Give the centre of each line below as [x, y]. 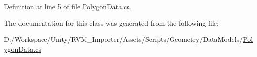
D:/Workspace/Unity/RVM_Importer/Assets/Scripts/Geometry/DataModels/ [124, 39]
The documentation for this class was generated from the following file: [111, 23]
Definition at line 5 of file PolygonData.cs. [68, 6]
